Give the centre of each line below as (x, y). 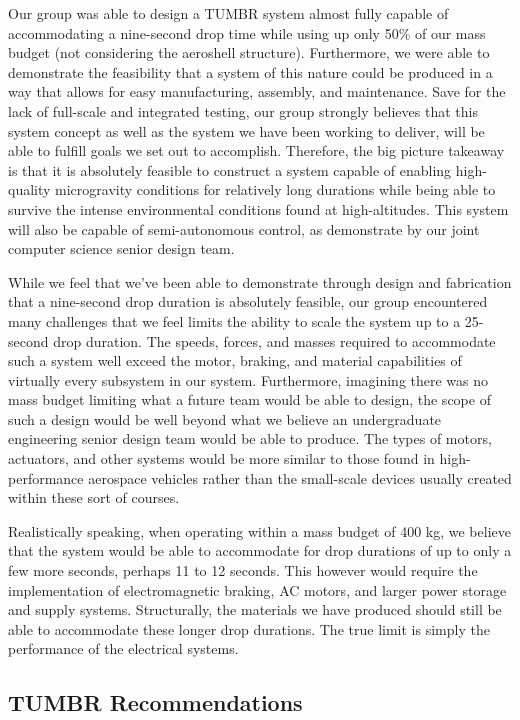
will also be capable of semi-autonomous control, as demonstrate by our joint (244, 228)
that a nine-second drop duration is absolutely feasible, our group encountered (248, 301)
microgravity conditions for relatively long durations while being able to (275, 189)
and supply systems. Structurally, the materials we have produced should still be (255, 609)
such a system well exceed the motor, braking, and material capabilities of (235, 360)
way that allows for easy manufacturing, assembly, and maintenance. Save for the (257, 91)
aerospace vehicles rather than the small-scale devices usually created (300, 477)
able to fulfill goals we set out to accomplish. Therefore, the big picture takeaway (256, 150)
